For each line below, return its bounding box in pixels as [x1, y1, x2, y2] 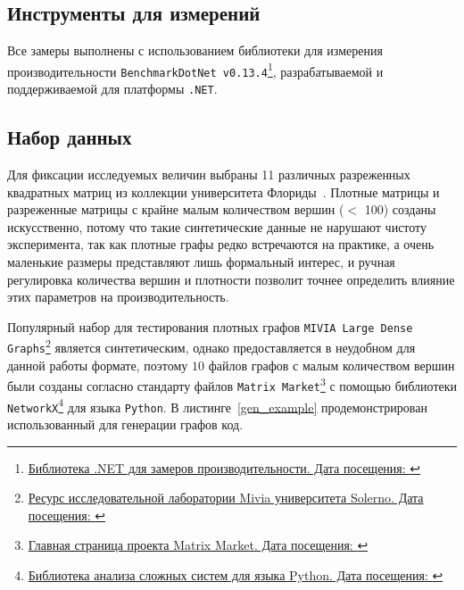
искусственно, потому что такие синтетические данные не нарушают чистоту [7, 217, 427, 236]
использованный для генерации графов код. [7, 414, 244, 433]
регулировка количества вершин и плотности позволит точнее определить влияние [7, 270, 455, 288]
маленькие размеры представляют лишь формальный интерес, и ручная [7, 252, 395, 270]
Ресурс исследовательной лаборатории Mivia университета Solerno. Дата [28, 488, 424, 507]
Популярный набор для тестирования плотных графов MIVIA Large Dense [7, 317, 413, 336]
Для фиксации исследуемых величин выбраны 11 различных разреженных [7, 164, 410, 183]
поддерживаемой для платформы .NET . [7, 79, 218, 98]
